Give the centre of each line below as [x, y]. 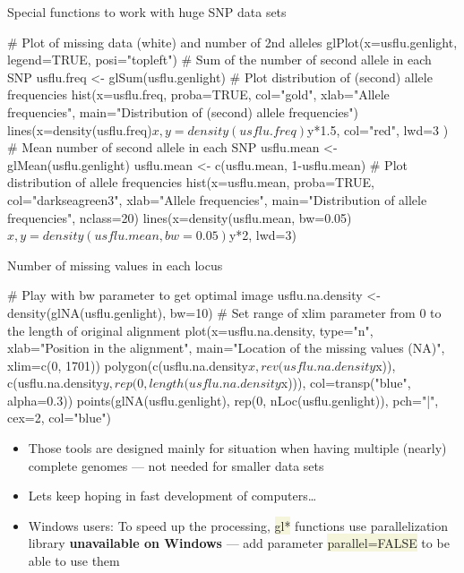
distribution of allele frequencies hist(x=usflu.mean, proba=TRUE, [191, 182]
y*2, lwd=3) [262, 235]
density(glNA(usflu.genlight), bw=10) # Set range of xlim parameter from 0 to [224, 312]
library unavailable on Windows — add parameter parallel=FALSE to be [239, 543]
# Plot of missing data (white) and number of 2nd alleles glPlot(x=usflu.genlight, [232, 42]
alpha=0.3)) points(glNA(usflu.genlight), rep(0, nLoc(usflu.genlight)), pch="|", [223, 400]
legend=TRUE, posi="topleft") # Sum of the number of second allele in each [219, 60]
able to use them [74, 561]
